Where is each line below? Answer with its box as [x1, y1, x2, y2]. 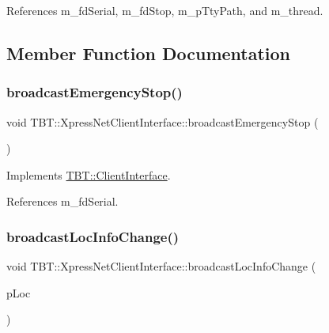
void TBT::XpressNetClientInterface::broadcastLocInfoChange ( [6, 258, 316, 274]
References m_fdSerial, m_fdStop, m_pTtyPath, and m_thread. [6, 2, 323, 18]
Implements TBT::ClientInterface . [6, 166, 171, 183]
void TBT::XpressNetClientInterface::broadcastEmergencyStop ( [6, 113, 319, 130]
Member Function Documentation [6, 40, 291, 65]
